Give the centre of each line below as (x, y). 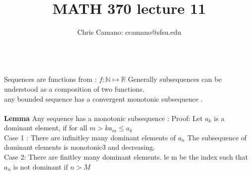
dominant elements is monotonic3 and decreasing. (80, 147)
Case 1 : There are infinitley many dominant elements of (90, 137)
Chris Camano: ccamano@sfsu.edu (129, 32)
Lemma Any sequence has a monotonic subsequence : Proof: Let (103, 118)
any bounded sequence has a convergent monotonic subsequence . (103, 98)
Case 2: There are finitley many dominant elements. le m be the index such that (126, 157)
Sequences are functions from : (50, 79)
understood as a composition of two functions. (74, 88)
